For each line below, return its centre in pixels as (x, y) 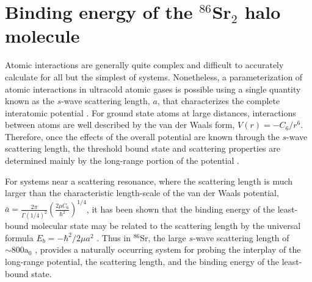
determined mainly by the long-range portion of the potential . (122, 160)
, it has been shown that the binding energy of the (181, 209)
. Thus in (114, 237)
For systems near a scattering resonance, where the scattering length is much (149, 181)
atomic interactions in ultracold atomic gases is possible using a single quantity (153, 89)
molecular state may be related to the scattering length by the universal (166, 226)
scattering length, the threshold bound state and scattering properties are (143, 148)
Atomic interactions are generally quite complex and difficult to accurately (144, 65)
